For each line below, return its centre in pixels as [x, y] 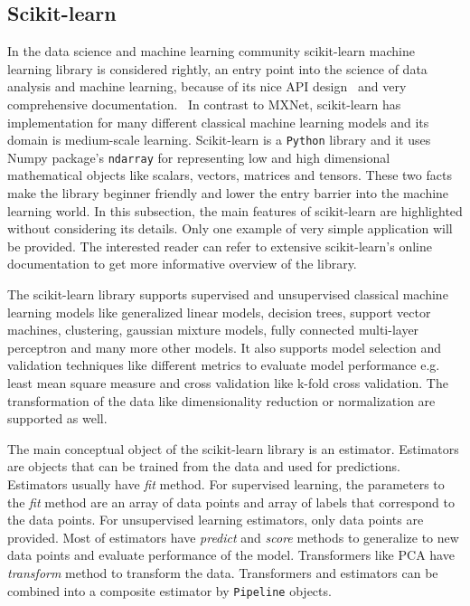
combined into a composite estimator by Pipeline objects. [169, 590]
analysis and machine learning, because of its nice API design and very [207, 86]
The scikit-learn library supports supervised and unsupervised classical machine [228, 294]
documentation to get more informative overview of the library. [182, 264]
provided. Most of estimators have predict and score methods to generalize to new [233, 537]
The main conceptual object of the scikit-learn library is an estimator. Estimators [233, 448]
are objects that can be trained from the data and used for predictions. [204, 466]
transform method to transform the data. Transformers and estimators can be [223, 572]
